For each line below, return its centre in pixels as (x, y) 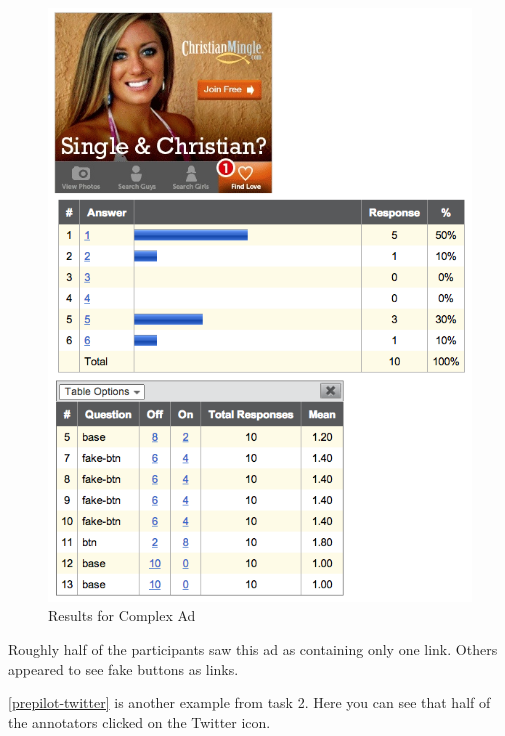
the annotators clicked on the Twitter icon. (139, 721)
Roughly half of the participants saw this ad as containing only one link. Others (253, 649)
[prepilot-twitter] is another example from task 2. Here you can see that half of (249, 702)
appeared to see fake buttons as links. (123, 668)
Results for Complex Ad (122, 615)
